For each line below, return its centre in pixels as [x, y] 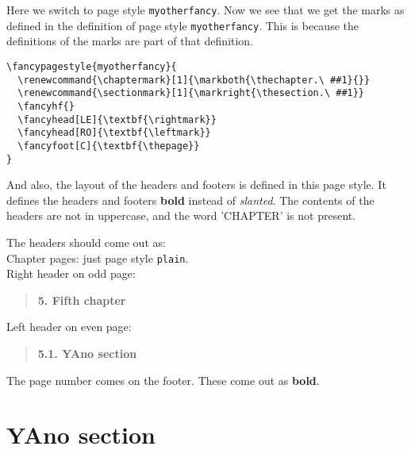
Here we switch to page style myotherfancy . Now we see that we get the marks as [205, 10]
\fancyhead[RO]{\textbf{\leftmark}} [114, 133]
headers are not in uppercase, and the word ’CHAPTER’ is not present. [181, 215]
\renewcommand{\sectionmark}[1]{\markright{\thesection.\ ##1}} [191, 93]
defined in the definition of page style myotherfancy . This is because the [182, 25]
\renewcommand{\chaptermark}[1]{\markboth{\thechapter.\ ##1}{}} [194, 80]
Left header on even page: [69, 327]
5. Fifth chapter [82, 300]
